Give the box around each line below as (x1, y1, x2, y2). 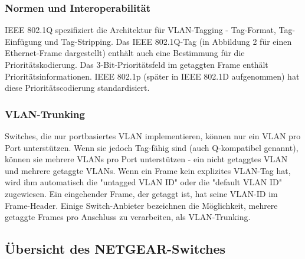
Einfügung (5, 35, 42, 47)
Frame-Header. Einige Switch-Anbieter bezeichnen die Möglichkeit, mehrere (5, 199, 278, 211)
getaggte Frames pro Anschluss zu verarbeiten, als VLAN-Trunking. (5, 211, 251, 223)
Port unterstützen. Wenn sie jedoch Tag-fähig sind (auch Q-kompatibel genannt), (5, 141, 299, 153)
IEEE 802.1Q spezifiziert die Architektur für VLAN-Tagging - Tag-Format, (5, 24, 276, 36)
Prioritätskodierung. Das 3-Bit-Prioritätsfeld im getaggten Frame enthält (5, 58, 268, 70)
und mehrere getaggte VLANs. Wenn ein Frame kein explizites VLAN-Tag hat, (5, 164, 291, 176)
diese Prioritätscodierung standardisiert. (5, 81, 150, 94)
